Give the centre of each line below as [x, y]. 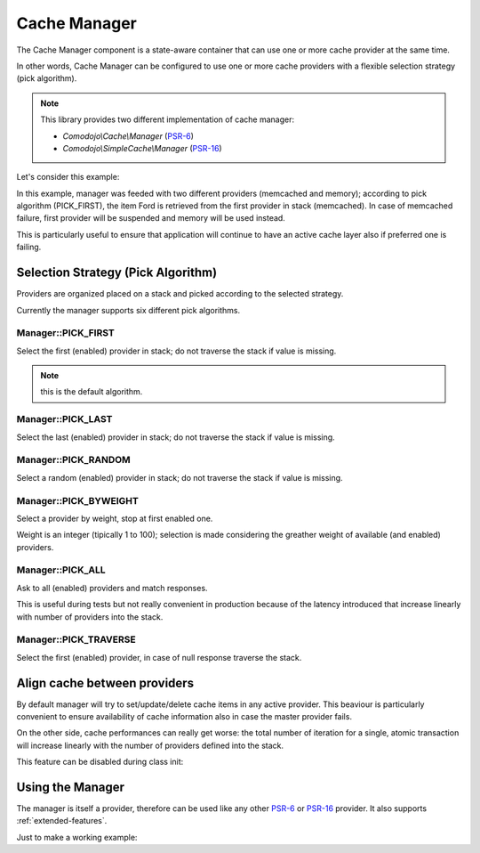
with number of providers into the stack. [90, 617]
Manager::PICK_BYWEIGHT [78, 500]
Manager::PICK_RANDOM [73, 460]
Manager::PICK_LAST [64, 419]
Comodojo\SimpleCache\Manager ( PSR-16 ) [142, 148]
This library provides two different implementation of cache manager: [168, 119]
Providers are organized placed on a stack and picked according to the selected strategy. [180, 294]
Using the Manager [70, 787]
